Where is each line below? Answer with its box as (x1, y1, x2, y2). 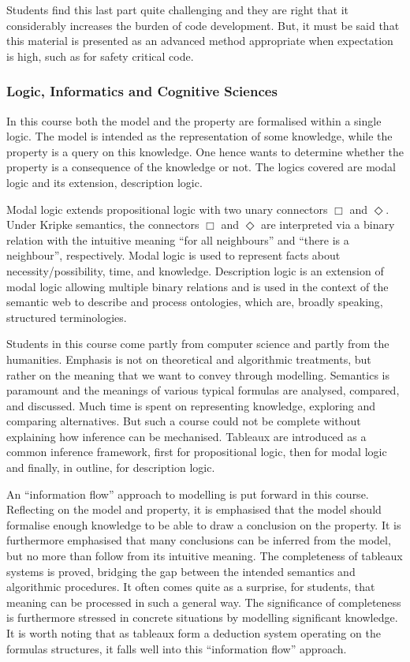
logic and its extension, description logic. (6, 174, 203, 190)
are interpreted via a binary (260, 216, 395, 233)
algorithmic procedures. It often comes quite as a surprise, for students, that (6, 578, 375, 595)
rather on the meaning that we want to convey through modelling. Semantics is (6, 366, 389, 383)
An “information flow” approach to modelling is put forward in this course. (6, 485, 369, 502)
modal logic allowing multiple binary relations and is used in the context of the (6, 278, 389, 294)
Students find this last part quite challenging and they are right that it (6, 2, 349, 17)
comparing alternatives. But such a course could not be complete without (6, 413, 361, 429)
